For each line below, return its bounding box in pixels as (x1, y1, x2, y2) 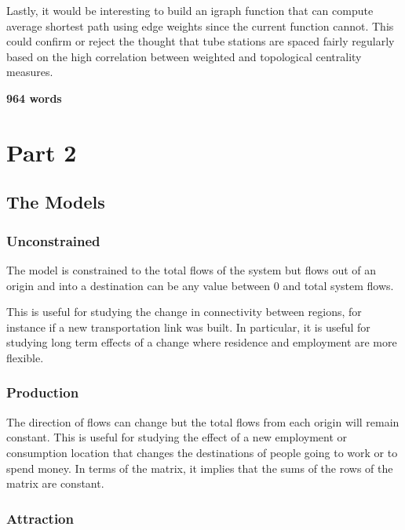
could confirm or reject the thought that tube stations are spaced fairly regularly (6, 33, 395, 49)
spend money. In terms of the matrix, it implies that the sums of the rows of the (6, 459, 393, 476)
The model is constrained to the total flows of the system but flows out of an (6, 261, 377, 278)
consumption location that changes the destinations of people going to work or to (6, 444, 398, 460)
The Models (6, 190, 105, 214)
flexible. (6, 349, 44, 365)
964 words (6, 89, 62, 106)
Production (6, 383, 79, 402)
